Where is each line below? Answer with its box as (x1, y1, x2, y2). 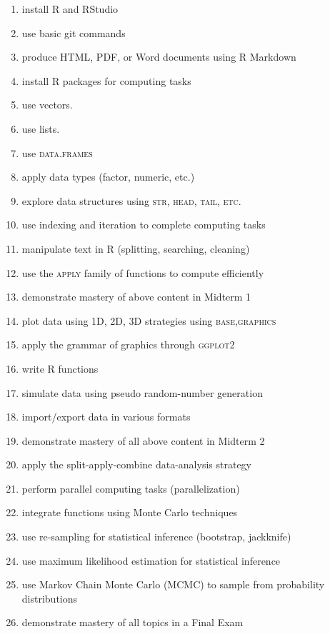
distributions (21, 590, 78, 605)
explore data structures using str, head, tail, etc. (21, 193, 241, 208)
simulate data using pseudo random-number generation (21, 385, 263, 400)
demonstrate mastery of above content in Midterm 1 (21, 289, 251, 304)
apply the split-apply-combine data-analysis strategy (21, 457, 251, 472)
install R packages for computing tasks (21, 73, 191, 88)
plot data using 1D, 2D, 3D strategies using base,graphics (21, 313, 276, 328)
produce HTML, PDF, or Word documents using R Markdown (21, 49, 296, 64)
